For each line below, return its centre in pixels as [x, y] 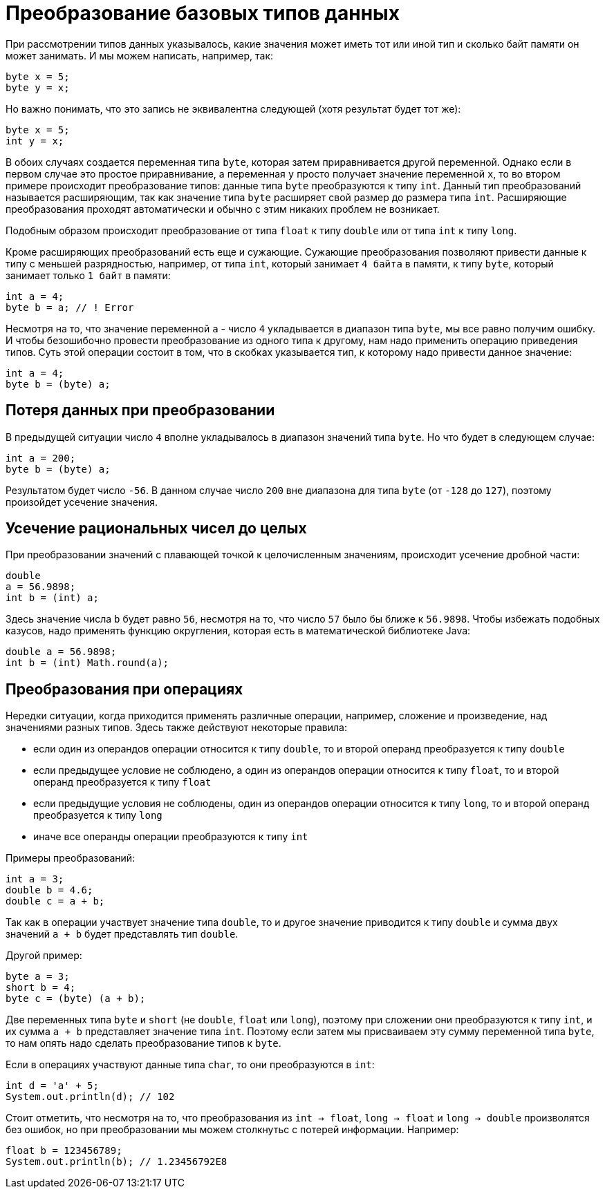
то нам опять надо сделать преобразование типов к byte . [143, 1043]
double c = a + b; [55, 901]
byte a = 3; [38, 977]
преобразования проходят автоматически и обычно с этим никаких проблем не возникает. [223, 209]
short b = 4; [41, 988]
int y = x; [35, 141]
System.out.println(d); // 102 [90, 1097]
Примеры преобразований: [71, 858]
